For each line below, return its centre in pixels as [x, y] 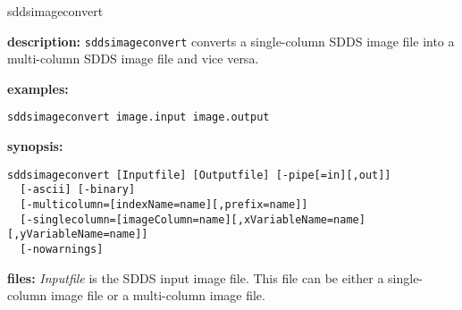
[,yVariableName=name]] [78, 235]
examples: [38, 88]
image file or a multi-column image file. [158, 295]
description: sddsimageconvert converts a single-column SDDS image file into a [231, 41]
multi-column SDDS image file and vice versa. [133, 59]
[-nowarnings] [62, 249]
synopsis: [35, 146]
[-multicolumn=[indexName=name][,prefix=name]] [164, 205]
